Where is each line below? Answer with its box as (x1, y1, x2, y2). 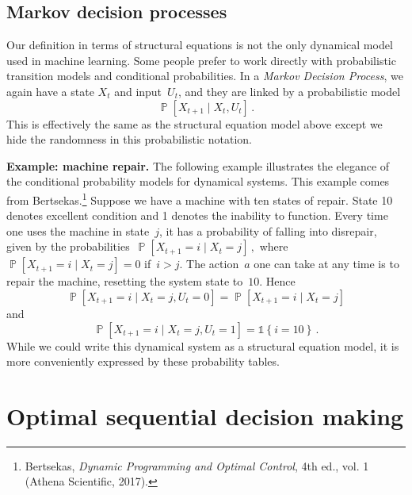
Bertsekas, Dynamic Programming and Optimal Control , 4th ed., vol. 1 (25, 457, 369, 474)
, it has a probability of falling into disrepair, (159, 222, 377, 239)
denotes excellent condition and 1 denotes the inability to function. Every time (6, 207, 388, 224)
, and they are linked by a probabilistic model (177, 82, 401, 99)
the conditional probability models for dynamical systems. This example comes (6, 173, 390, 190)
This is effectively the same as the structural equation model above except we (6, 115, 383, 132)
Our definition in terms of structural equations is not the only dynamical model (6, 36, 393, 53)
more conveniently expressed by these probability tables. (6, 353, 280, 370)
